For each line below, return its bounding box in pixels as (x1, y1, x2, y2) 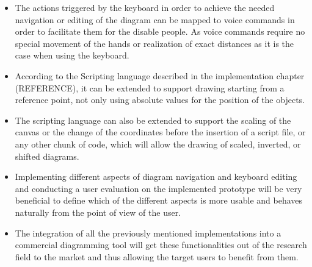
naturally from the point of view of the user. (15, 205, 181, 218)
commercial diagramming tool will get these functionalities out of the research (15, 238, 307, 251)
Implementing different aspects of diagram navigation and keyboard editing (15, 170, 297, 183)
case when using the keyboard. (15, 49, 129, 62)
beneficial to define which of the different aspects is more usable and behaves (15, 194, 302, 207)
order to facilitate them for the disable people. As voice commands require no (15, 25, 305, 38)
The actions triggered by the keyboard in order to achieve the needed (15, 1, 275, 13)
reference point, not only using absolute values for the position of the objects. (15, 93, 305, 106)
